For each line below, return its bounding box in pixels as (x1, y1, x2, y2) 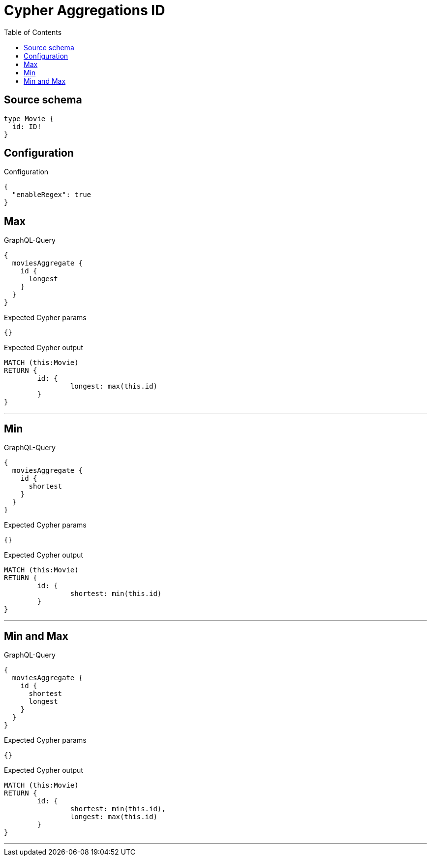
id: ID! (12, 122, 41, 131)
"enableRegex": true (12, 191, 92, 199)
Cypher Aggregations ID (4, 2, 165, 19)
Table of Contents (4, 28, 62, 36)
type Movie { (4, 114, 54, 123)
